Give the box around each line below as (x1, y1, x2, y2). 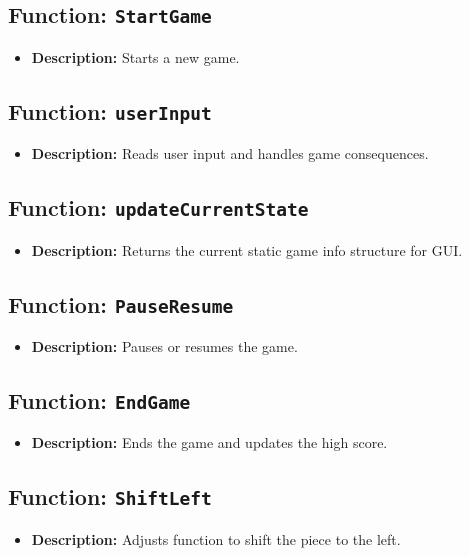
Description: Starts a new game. (31, 46, 240, 67)
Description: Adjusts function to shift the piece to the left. (31, 528, 401, 549)
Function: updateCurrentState (8, 192, 309, 223)
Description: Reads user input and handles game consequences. (31, 143, 429, 164)
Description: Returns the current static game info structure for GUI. (31, 239, 463, 260)
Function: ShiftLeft (8, 481, 212, 512)
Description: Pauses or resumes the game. (31, 335, 298, 356)
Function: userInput (8, 95, 212, 126)
